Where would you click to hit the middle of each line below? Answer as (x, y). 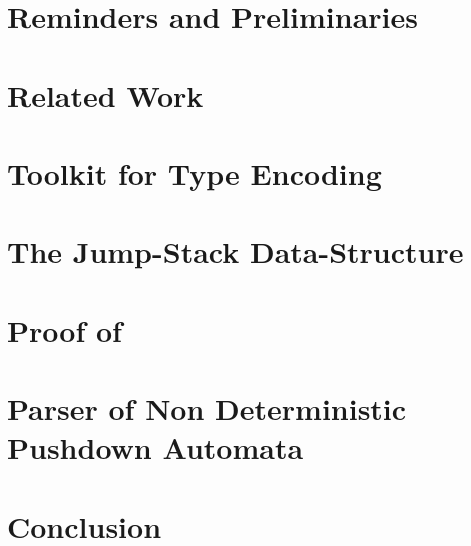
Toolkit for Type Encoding (194, 172)
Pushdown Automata (155, 447)
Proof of (64, 329)
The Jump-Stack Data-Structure (235, 251)
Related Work (105, 94)
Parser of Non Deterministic (207, 408)
